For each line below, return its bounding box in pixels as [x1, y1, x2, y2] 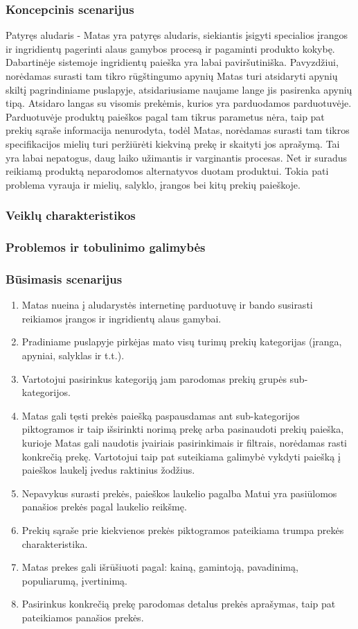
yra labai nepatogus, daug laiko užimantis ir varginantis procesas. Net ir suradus [6, 150, 348, 164]
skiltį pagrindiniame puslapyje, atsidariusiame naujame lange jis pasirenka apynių [6, 82, 352, 96]
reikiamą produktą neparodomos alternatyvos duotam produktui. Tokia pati [6, 164, 329, 178]
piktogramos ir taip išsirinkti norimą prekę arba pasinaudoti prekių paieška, [21, 422, 344, 436]
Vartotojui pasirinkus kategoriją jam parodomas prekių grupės [21, 371, 287, 386]
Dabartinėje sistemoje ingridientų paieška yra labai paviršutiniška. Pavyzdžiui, [6, 55, 339, 69]
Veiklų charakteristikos [6, 207, 136, 224]
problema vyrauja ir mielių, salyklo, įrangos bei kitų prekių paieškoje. [6, 177, 301, 191]
